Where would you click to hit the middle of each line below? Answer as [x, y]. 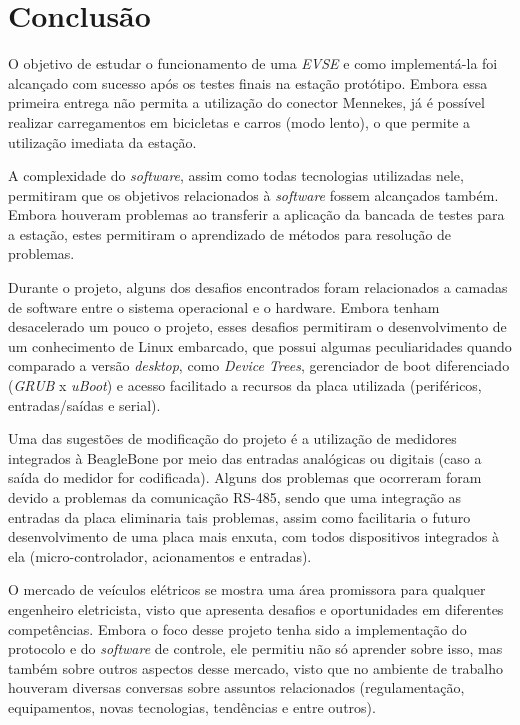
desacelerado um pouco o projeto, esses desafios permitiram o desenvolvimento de [257, 326]
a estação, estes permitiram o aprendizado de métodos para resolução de [230, 233]
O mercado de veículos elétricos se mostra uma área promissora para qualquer [247, 589]
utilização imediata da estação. [102, 141]
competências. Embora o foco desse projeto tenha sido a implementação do [237, 628]
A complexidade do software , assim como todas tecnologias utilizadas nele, [236, 175]
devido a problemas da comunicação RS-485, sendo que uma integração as [235, 497]
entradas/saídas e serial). [84, 404]
